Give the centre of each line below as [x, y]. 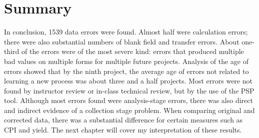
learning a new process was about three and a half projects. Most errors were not [128, 81]
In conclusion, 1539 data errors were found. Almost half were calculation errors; [126, 32]
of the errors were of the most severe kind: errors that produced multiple [133, 51]
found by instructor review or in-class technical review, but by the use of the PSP [129, 90]
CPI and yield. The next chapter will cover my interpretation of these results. [123, 130]
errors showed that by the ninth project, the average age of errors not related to [126, 71]
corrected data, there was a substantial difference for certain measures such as [123, 120]
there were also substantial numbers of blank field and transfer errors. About [122, 41]
